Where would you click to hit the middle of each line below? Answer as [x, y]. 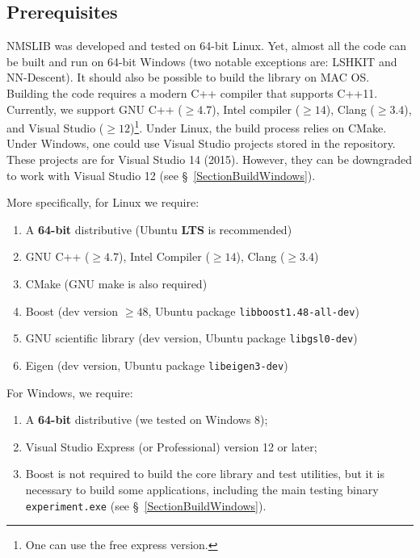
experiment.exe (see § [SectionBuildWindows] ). [146, 505]
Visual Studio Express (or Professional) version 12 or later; [171, 446]
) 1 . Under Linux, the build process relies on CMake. [258, 126]
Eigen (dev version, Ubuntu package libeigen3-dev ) [157, 365]
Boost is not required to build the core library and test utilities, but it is [205, 474]
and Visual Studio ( [55, 127]
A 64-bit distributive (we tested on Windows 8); [147, 420]
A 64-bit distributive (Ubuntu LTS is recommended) [159, 229]
